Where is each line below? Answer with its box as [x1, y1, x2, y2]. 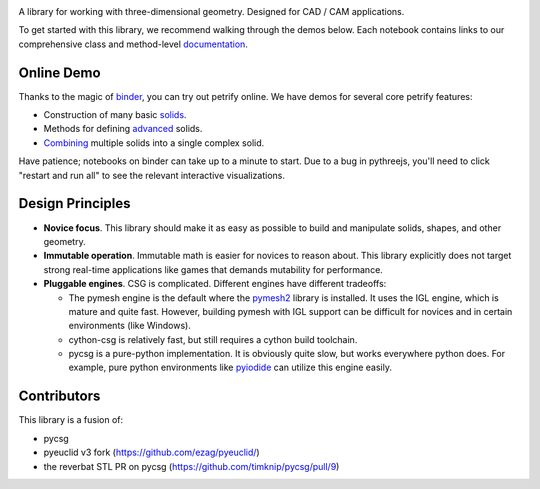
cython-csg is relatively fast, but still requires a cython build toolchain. [68, 333, 358, 345]
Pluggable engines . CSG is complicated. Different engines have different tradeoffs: [43, 278, 387, 290]
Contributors [18, 388, 101, 405]
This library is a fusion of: [18, 414, 124, 426]
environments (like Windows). [68, 320, 192, 332]
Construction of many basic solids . [43, 109, 187, 121]
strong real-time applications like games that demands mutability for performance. [43, 263, 384, 275]
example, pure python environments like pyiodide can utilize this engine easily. [68, 361, 392, 374]
